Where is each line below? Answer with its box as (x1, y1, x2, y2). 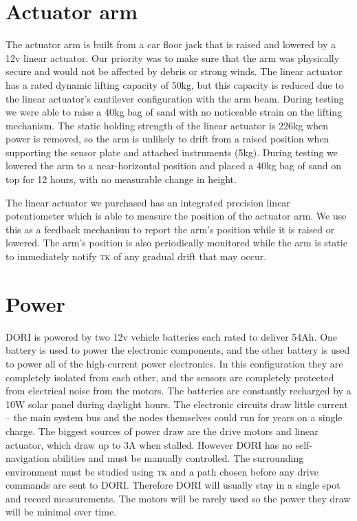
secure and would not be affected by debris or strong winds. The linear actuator (6, 64, 343, 78)
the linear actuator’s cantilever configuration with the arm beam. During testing (6, 91, 344, 105)
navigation (6, 451, 50, 465)
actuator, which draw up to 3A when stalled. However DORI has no (6, 437, 292, 451)
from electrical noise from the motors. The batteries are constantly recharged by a (6, 383, 351, 398)
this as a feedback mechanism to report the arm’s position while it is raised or (6, 222, 335, 236)
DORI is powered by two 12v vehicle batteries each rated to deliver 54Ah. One (6, 329, 338, 343)
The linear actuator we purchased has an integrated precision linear (6, 195, 290, 209)
